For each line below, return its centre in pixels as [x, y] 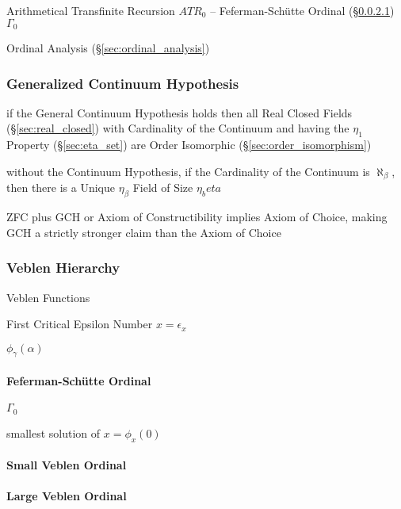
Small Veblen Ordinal [67, 465]
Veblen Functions [48, 297]
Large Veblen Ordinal [67, 496]
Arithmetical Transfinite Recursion [91, 10]
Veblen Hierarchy [63, 268]
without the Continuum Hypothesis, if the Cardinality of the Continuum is [188, 171]
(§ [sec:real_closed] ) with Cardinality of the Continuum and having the [178, 128]
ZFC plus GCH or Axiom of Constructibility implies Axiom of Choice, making [197, 217]
